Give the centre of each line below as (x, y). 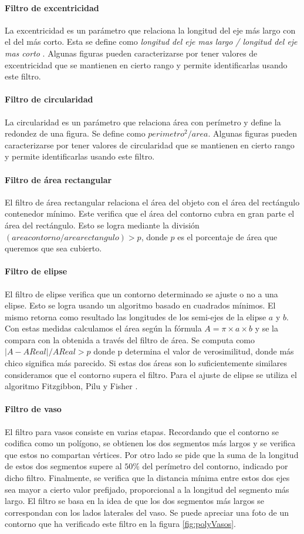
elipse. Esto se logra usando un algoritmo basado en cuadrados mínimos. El (140, 305)
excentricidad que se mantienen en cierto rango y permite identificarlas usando (146, 64)
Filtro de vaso (33, 409)
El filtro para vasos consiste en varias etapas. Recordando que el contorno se (142, 431)
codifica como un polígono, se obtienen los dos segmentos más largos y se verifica (150, 443)
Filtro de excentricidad (52, 7)
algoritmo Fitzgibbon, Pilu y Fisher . (71, 386)
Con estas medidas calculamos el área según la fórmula (103, 328)
